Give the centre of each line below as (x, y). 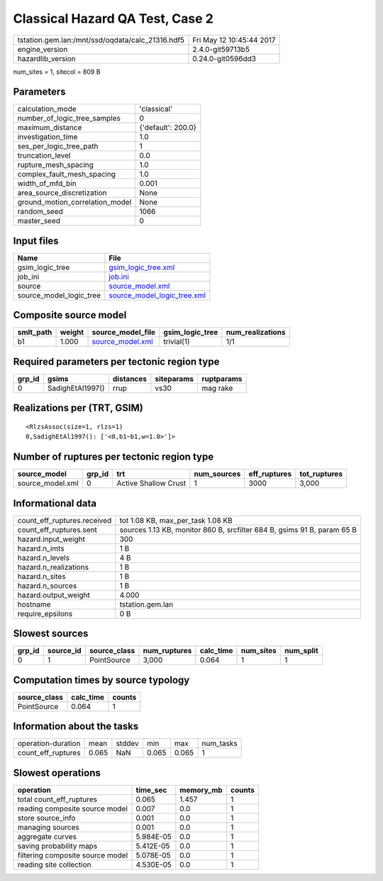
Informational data (55, 503)
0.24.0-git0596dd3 (224, 58)
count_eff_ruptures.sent (57, 529)
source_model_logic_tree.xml (157, 295)
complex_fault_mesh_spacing (67, 174)
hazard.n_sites (42, 576)
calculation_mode (47, 109)
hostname (34, 604)
